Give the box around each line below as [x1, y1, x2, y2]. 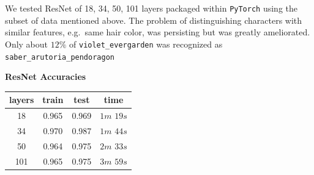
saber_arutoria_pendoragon [5, 52, 114, 62]
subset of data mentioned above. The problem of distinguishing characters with [5, 13, 302, 26]
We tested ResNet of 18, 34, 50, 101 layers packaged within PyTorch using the [5, 2, 298, 14]
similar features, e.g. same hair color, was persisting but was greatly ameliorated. [5, 26, 310, 38]
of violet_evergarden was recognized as [69, 37, 223, 50]
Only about [5, 37, 48, 50]
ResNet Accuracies [5, 70, 86, 83]
